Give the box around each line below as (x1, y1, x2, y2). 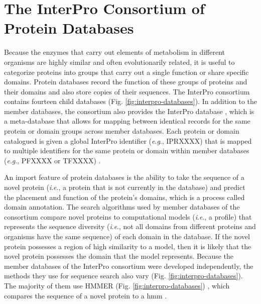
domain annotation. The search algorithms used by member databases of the (4, 201, 240, 212)
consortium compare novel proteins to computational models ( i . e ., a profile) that (4, 211, 252, 222)
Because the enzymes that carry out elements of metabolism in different (4, 47, 225, 57)
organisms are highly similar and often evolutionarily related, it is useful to (4, 56, 235, 67)
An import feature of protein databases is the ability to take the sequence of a (4, 172, 244, 182)
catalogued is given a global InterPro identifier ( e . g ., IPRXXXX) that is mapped (4, 135, 252, 146)
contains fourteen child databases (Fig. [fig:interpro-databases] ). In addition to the (4, 96, 257, 107)
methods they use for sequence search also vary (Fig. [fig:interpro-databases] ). (4, 270, 243, 281)
